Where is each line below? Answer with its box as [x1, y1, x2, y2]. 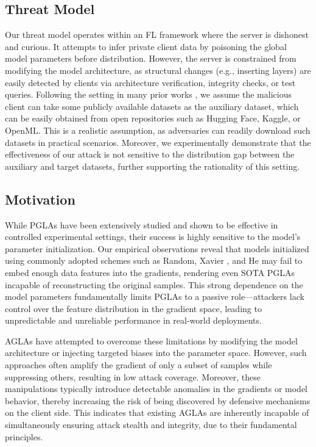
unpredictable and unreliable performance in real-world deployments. [5, 314, 262, 327]
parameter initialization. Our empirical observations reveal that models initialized [5, 242, 309, 255]
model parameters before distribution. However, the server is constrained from [5, 52, 297, 65]
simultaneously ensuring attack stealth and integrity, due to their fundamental [5, 418, 297, 431]
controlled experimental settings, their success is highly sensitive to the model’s [5, 230, 301, 243]
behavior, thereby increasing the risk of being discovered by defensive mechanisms [5, 394, 311, 407]
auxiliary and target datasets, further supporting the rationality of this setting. [5, 159, 300, 172]
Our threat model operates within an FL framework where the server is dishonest [5, 28, 309, 41]
